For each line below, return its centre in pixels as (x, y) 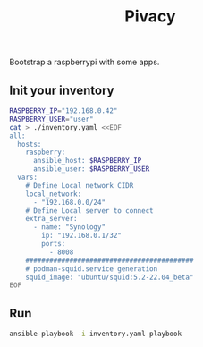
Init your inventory (62, 90)
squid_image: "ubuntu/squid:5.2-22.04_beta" (110, 277)
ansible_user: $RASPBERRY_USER (91, 169)
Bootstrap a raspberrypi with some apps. (85, 62)
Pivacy (150, 17)
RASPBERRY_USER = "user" (51, 119)
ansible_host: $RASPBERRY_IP (87, 161)
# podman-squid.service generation (92, 269)
